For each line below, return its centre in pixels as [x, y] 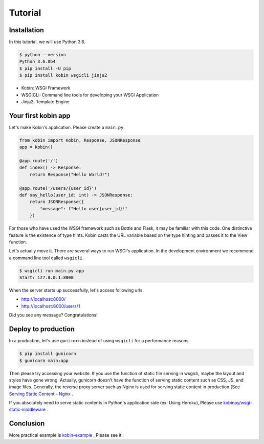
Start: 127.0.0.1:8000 [46, 278]
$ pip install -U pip [45, 68]
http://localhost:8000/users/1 [51, 306]
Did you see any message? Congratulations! [53, 315]
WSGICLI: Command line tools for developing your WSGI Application [90, 95]
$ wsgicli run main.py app [52, 271]
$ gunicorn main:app [44, 360]
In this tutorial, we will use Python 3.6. [47, 42]
